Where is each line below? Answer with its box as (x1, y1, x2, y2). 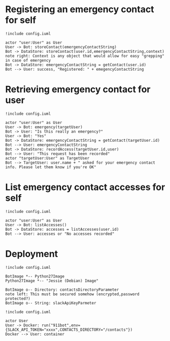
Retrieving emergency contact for (5, 84, 151, 95)
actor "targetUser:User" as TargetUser (5, 156, 90, 161)
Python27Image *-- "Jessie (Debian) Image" (5, 278, 99, 283)
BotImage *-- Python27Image (5, 273, 65, 279)
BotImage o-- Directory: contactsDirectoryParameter (5, 287, 119, 292)
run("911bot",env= (41, 323, 81, 328)
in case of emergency (5, 57, 51, 63)
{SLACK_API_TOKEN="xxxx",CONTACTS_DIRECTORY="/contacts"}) (5, 327, 133, 332)
